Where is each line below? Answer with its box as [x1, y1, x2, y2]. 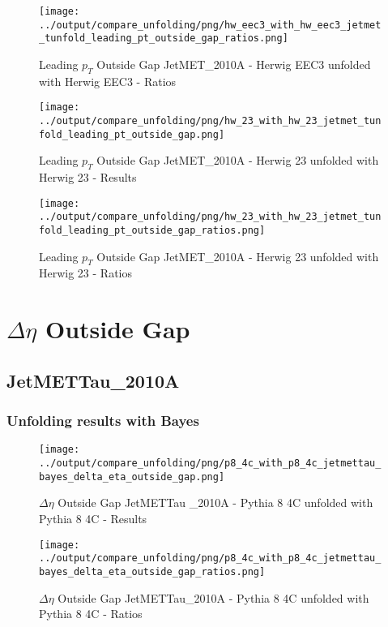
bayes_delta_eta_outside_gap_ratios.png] [39, 565, 266, 578]
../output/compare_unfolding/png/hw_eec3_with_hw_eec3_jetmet [39, 19, 382, 31]
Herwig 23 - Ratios [39, 264, 133, 281]
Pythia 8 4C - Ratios [39, 605, 143, 622]
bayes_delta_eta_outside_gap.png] [39, 470, 225, 483]
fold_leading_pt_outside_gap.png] [39, 128, 225, 140]
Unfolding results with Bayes [6, 410, 199, 431]
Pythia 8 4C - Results [39, 510, 147, 527]
